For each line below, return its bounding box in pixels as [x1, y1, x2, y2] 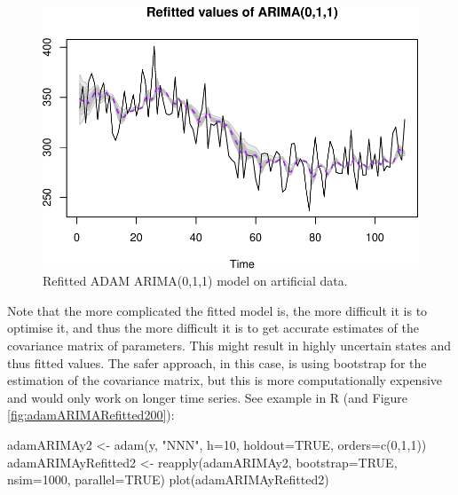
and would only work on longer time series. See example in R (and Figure [7, 388, 408, 406]
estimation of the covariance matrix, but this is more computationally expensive [7, 371, 443, 389]
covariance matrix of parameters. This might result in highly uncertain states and [7, 336, 451, 355]
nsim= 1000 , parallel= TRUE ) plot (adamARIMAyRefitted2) [7, 470, 329, 489]
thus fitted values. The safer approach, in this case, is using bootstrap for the [7, 353, 427, 372]
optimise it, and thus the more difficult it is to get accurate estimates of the [7, 318, 419, 337]
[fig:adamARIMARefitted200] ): [7, 405, 175, 424]
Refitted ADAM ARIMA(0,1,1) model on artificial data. [43, 271, 348, 290]
